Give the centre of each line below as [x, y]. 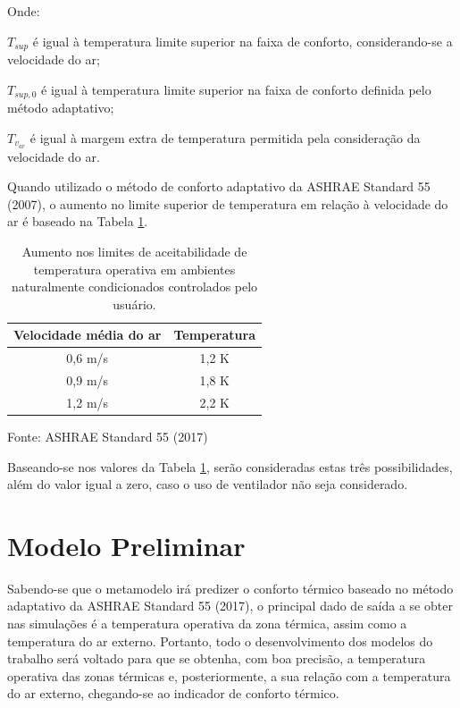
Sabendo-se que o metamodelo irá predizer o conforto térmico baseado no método [230, 588]
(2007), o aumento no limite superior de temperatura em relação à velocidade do [228, 203]
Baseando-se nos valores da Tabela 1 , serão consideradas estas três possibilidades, [230, 466]
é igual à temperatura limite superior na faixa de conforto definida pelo [236, 89]
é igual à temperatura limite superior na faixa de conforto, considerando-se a [243, 41]
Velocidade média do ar [88, 335]
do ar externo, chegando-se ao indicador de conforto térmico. [173, 693]
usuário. [134, 303]
